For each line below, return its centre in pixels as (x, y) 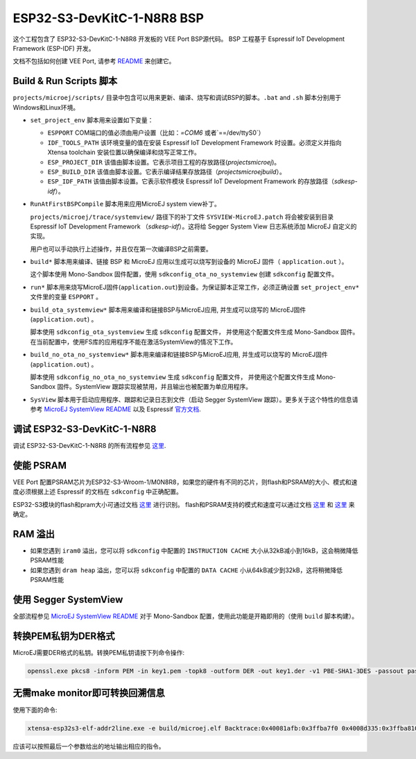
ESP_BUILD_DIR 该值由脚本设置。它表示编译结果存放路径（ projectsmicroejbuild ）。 (166, 172)
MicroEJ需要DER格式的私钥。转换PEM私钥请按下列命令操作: (99, 653)
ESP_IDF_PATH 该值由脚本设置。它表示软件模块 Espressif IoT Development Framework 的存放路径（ (191, 181)
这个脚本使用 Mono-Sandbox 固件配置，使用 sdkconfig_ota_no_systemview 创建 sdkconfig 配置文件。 (184, 274)
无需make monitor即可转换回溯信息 (89, 693)
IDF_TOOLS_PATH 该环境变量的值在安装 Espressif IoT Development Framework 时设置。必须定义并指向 (194, 142)
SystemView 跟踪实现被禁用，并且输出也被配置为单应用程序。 (164, 387)
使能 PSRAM (40, 465)
